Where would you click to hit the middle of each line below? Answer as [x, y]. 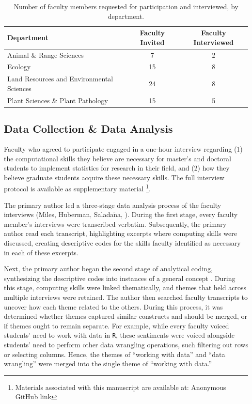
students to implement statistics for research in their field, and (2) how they [117, 168]
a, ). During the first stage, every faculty [178, 214]
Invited [152, 42]
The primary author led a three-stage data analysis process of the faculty [113, 205]
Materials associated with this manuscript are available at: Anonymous [121, 387]
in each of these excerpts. [41, 252]
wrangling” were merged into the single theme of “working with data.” [108, 364]
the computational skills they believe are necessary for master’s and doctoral [118, 158]
